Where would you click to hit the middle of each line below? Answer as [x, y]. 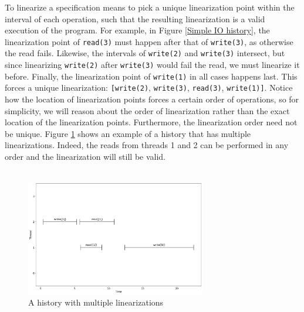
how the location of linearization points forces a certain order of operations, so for [152, 99]
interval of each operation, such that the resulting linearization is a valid [135, 18]
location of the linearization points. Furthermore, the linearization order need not [151, 122]
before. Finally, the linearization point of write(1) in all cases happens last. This [151, 76]
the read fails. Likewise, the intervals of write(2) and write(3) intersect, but [145, 53]
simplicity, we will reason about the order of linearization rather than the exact [147, 110]
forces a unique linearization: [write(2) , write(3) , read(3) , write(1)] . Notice [149, 88]
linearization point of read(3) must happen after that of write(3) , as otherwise [149, 41]
